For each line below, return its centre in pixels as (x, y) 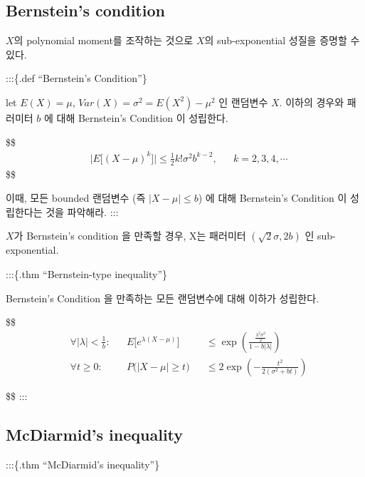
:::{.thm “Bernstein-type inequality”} (87, 273)
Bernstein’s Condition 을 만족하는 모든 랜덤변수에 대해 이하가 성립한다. (163, 298)
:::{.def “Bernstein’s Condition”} (76, 78)
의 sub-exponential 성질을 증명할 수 (282, 40)
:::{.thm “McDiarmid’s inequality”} (83, 464)
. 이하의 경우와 (312, 102)
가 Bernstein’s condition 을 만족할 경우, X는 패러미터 (130, 236)
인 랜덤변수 (243, 102)
